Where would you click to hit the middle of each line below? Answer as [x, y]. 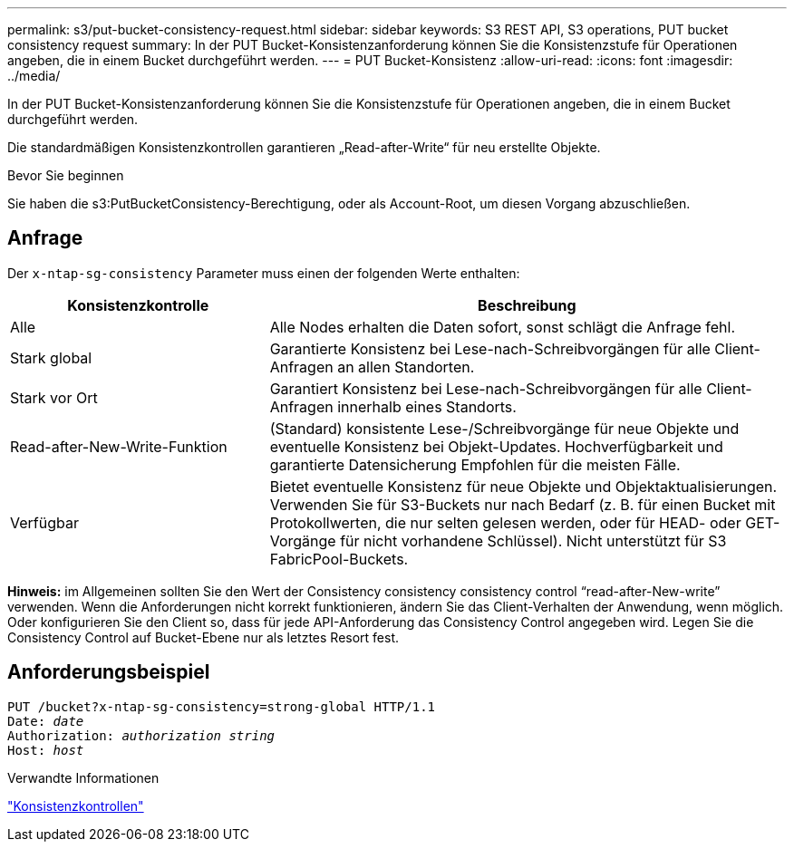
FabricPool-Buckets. [339, 559]
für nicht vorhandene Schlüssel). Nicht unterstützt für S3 [533, 540]
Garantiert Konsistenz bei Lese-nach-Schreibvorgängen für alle [486, 388]
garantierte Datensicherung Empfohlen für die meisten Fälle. [475, 464]
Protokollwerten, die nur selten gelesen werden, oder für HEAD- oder [505, 522]
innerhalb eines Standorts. [427, 406]
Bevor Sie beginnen [66, 175]
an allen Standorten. [406, 367]
